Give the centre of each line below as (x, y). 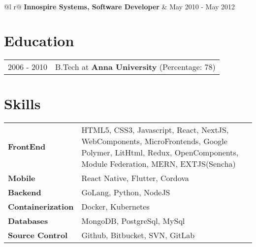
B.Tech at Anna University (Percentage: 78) (135, 66)
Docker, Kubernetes (115, 206)
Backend (25, 192)
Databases (28, 220)
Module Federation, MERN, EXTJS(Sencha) (159, 163)
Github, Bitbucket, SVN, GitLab (138, 235)
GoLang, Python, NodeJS (126, 192)
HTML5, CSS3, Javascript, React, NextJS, (155, 129)
